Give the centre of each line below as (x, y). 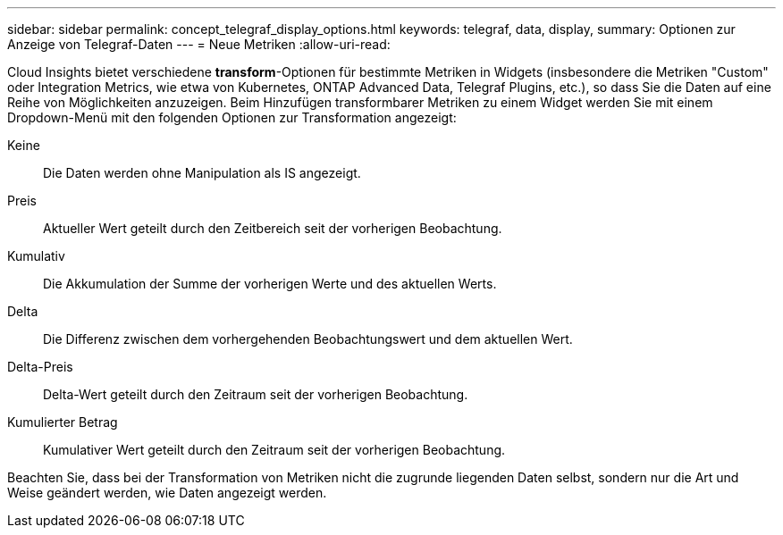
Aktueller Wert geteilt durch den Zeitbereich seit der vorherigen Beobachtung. (273, 228)
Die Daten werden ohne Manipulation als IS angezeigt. (202, 173)
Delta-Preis (40, 367)
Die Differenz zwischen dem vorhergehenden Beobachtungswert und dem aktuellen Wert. (308, 339)
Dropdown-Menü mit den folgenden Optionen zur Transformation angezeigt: (232, 117)
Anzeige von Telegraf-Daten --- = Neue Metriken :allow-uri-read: (199, 44)
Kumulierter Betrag (63, 422)
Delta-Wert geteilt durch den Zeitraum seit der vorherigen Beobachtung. (256, 394)
